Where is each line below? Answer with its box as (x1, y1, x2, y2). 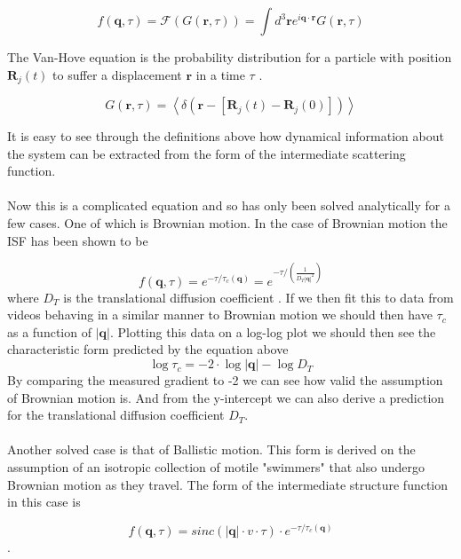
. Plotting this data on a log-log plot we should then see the (109, 322, 436, 341)
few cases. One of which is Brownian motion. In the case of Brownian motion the (7, 214, 448, 232)
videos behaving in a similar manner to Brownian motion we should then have (7, 305, 433, 324)
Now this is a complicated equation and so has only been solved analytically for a (7, 196, 450, 215)
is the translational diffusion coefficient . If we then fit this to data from (63, 287, 454, 306)
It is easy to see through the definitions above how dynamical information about (7, 127, 444, 146)
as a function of (7, 322, 91, 341)
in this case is (7, 492, 81, 511)
